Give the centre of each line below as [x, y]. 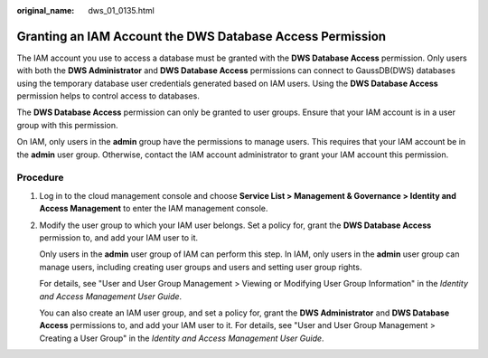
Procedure [40, 178]
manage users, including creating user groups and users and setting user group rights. [201, 267]
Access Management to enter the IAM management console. [154, 209]
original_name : [46, 10]
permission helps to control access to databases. [108, 96]
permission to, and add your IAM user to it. [119, 237]
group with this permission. [67, 125]
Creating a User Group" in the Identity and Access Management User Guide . [182, 338]
